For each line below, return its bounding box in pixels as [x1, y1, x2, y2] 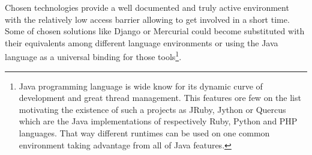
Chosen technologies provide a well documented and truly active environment [5, 1, 289, 13]
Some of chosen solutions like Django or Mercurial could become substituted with [5, 25, 305, 37]
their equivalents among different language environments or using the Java [5, 36, 278, 49]
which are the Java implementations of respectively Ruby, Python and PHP [19, 115, 298, 127]
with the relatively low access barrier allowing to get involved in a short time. [5, 13, 290, 25]
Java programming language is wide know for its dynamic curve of [19, 79, 263, 92]
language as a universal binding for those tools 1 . [5, 49, 182, 63]
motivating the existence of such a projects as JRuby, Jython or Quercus [19, 103, 286, 115]
